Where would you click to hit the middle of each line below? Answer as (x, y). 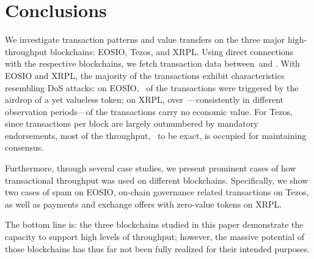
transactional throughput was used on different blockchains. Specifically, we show (157, 180)
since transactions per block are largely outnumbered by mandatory (132, 123)
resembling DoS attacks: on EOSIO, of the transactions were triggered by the (152, 87)
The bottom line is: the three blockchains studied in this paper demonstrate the (154, 224)
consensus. (24, 147)
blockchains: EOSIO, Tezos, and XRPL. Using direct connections (172, 51)
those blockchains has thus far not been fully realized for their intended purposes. (157, 248)
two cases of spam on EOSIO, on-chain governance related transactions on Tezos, (157, 192)
